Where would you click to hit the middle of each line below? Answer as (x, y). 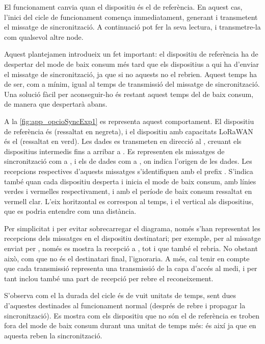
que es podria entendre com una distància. (70, 211)
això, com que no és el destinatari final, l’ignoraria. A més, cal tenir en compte (127, 258)
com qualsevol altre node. (44, 36)
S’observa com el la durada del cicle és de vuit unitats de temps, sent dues (120, 295)
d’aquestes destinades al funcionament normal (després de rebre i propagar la (125, 305)
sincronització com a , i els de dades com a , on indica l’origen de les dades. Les (128, 161)
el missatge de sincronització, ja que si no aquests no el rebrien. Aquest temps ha (131, 74)
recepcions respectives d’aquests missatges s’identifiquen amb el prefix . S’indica (129, 171)
